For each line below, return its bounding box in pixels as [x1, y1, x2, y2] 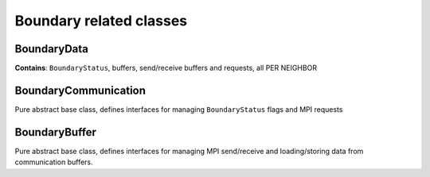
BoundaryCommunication [14, 83, 147, 97]
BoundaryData [14, 42, 89, 56]
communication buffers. [14, 157, 93, 167]
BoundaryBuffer [14, 125, 97, 139]
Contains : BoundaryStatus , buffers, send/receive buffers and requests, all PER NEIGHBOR [14, 63, 318, 73]
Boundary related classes [14, 12, 188, 29]
